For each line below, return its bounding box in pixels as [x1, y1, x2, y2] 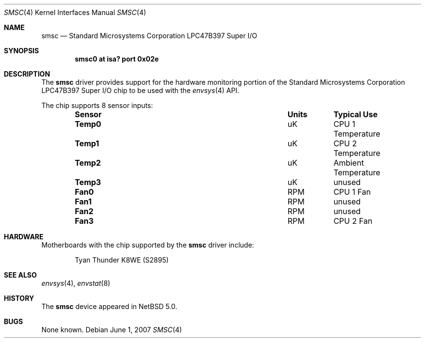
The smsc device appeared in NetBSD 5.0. [41, 302, 178, 311]
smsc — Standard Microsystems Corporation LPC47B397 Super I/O [41, 31, 257, 40]
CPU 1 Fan [333, 187, 371, 197]
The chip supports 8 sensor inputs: [41, 101, 153, 109]
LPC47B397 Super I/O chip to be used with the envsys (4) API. [41, 86, 239, 94]
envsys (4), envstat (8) [41, 279, 111, 287]
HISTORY [4, 294, 34, 302]
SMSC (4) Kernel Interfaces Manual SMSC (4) [4, 8, 147, 16]
